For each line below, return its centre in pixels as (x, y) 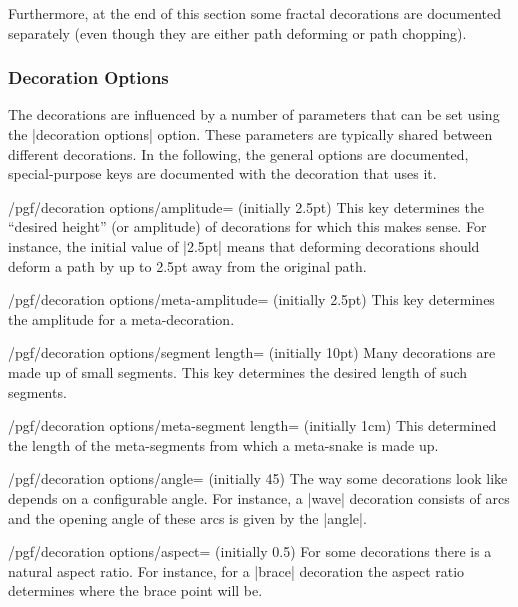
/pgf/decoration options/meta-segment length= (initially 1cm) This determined (252, 425)
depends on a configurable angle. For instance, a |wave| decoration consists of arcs (259, 497)
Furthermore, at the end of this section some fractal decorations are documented (255, 13)
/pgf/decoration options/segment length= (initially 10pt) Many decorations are (252, 352)
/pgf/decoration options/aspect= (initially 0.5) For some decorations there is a (250, 551)
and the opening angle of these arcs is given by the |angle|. (187, 517)
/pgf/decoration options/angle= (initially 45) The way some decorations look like (258, 478)
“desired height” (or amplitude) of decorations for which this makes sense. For (247, 226)
